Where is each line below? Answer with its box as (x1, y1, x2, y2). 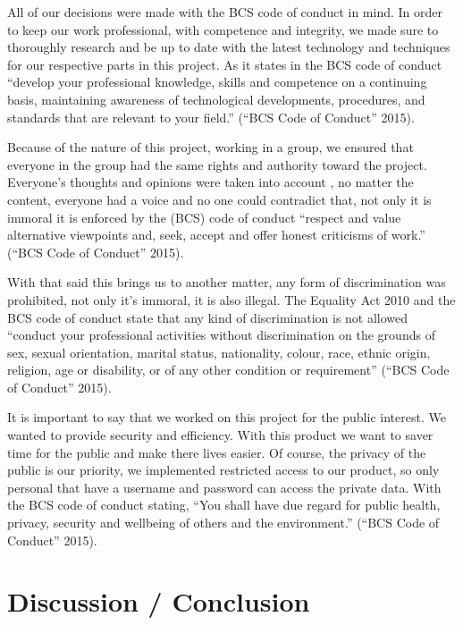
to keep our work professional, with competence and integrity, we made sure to (7, 20, 439, 38)
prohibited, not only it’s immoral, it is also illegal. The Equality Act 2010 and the (7, 290, 456, 308)
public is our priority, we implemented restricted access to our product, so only (7, 460, 440, 479)
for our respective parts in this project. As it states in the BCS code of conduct (7, 55, 442, 73)
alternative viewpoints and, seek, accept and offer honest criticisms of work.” (7, 225, 425, 244)
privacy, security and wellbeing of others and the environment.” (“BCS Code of (7, 513, 440, 532)
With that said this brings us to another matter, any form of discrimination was (7, 273, 446, 291)
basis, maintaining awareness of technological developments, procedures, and (7, 89, 425, 108)
